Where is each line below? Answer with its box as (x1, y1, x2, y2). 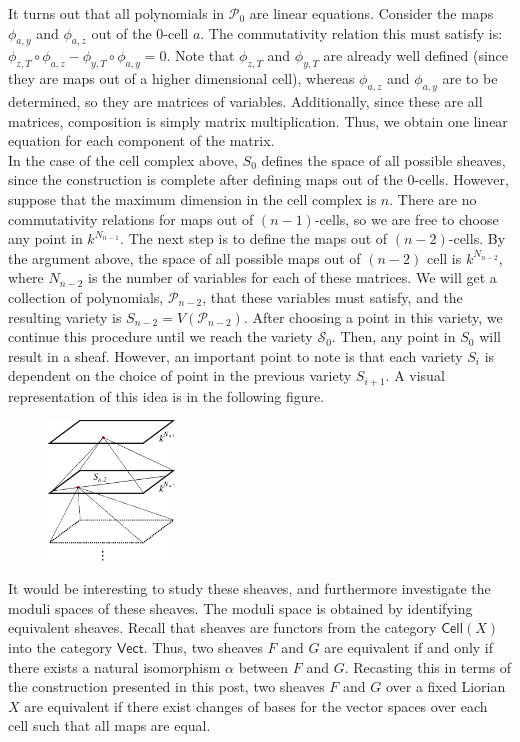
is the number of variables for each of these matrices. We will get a (88, 267, 497, 288)
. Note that (166, 45, 235, 66)
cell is (426, 247, 462, 268)
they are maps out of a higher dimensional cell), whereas (8, 68, 355, 89)
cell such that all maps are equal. (8, 715, 211, 736)
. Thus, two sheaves (143, 637, 263, 658)
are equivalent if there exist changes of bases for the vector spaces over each (24, 695, 488, 716)
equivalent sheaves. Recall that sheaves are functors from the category (8, 617, 437, 638)
